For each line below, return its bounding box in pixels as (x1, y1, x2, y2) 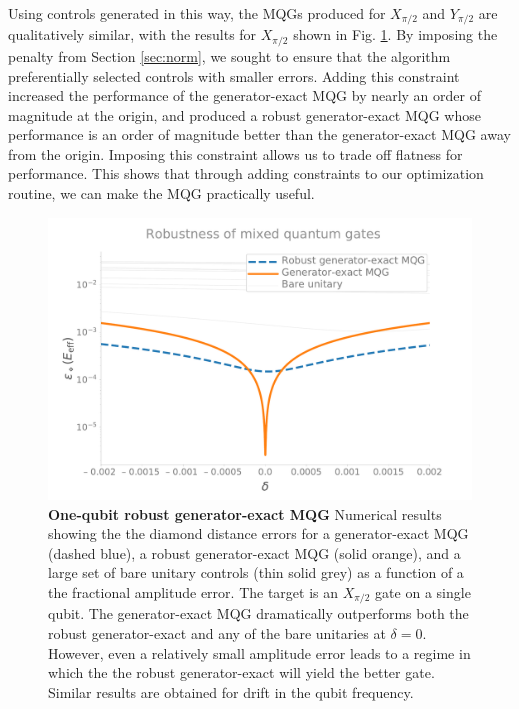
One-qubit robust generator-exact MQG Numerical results (48, 503, 442, 524)
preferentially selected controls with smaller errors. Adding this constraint (8, 65, 460, 86)
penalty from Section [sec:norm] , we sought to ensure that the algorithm (8, 45, 451, 66)
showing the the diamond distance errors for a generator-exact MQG (48, 523, 469, 544)
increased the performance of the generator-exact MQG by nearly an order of (8, 85, 481, 106)
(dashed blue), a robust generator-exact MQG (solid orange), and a (48, 542, 461, 563)
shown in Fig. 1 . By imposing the (293, 24, 498, 45)
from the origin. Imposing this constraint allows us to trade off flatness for (8, 143, 463, 164)
